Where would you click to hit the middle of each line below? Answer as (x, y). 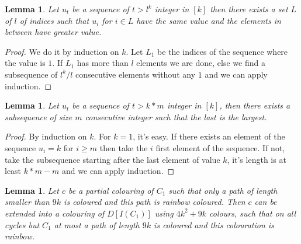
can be (266, 202)
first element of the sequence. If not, (220, 147)
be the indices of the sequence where (223, 51)
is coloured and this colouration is (214, 224)
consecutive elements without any (135, 74)
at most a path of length (97, 224)
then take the (124, 147)
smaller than (27, 202)
